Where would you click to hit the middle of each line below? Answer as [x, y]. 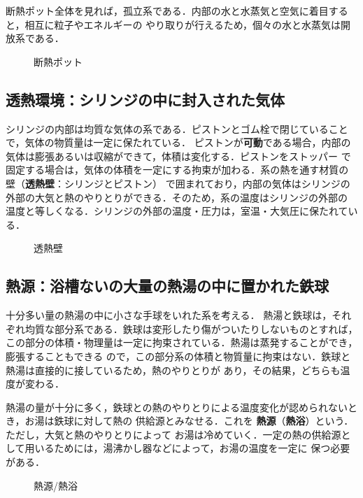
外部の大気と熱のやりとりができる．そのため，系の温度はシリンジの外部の [177, 197]
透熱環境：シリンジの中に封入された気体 [145, 99]
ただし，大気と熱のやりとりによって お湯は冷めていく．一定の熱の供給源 [173, 434]
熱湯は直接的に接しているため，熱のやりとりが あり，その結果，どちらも [173, 370]
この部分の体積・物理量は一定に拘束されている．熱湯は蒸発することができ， [182, 342]
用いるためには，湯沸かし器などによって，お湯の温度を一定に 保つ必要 [187, 448]
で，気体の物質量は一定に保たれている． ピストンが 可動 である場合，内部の [178, 142]
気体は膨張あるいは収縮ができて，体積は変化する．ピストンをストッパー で [178, 156]
